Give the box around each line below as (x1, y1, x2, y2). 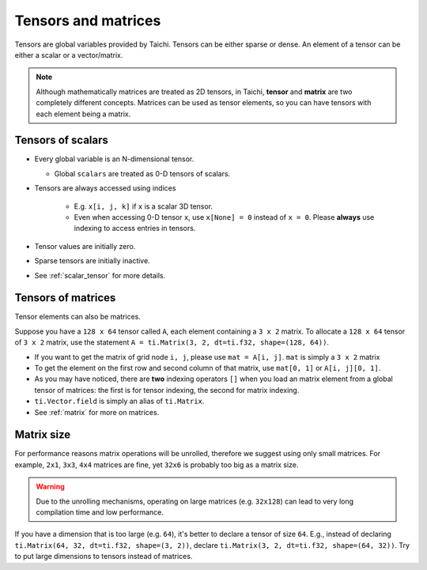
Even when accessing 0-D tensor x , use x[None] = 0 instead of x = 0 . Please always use (74, 212, 375, 221)
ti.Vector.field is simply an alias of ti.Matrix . (34, 396, 205, 406)
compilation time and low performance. (36, 508, 164, 517)
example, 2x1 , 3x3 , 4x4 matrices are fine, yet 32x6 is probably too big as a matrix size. (14, 459, 299, 470)
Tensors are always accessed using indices (34, 183, 176, 193)
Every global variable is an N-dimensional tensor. (34, 154, 195, 164)
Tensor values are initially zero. (34, 241, 136, 251)
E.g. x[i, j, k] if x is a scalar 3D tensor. (74, 202, 213, 211)
